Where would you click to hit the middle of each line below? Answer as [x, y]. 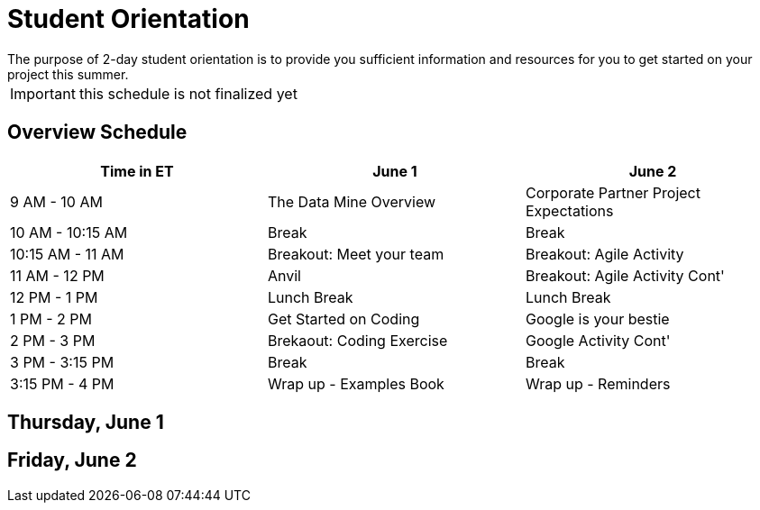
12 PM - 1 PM [54, 297]
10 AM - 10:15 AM [69, 232]
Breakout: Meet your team [356, 254]
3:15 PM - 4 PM [62, 383]
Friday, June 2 [72, 460]
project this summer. [68, 74]
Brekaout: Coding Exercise [357, 340]
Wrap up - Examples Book [356, 383]
